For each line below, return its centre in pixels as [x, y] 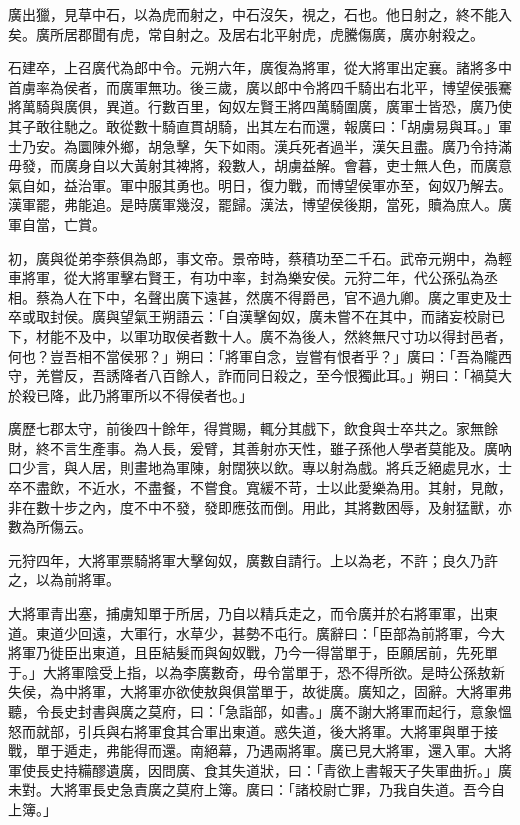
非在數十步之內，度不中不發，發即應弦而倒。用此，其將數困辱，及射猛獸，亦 [260, 506]
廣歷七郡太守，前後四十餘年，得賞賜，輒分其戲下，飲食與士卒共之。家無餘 [253, 428]
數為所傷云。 [50, 526]
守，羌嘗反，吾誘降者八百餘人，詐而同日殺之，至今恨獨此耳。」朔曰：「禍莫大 [260, 375]
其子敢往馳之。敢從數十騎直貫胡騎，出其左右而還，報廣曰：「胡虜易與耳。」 [253, 125]
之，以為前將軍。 [64, 579]
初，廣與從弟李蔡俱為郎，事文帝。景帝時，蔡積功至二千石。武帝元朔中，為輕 [260, 257]
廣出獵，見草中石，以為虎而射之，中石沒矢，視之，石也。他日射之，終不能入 [260, 14]
